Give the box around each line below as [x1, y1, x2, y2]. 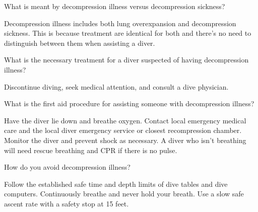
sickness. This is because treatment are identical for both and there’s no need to [4, 28, 251, 38]
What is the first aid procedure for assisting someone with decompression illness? [4, 98, 254, 109]
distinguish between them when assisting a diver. [4, 37, 155, 48]
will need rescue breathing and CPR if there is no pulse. [4, 145, 177, 155]
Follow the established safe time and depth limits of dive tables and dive [4, 178, 228, 189]
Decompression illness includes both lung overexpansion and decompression [4, 18, 236, 28]
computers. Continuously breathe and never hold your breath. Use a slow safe [4, 188, 244, 199]
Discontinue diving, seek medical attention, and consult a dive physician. [4, 81, 229, 92]
